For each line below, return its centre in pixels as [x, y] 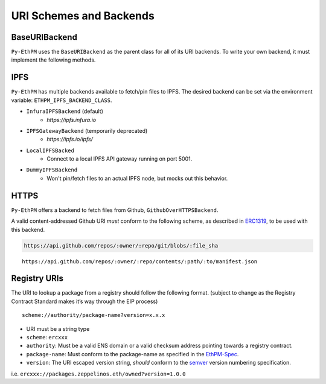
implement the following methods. [53, 60]
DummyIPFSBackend [52, 170]
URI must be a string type [58, 328]
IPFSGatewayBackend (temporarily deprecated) [87, 130]
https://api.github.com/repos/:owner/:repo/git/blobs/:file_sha [121, 245]
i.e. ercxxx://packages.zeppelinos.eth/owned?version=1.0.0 [98, 374]
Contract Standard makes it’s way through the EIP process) [85, 301]
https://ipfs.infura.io [72, 120]
